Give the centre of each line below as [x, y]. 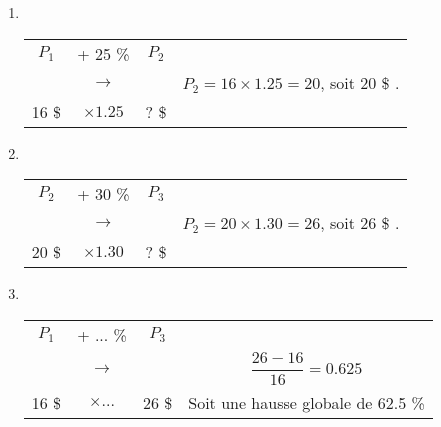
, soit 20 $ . [360, 82]
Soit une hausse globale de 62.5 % [306, 402]
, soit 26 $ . [360, 223]
